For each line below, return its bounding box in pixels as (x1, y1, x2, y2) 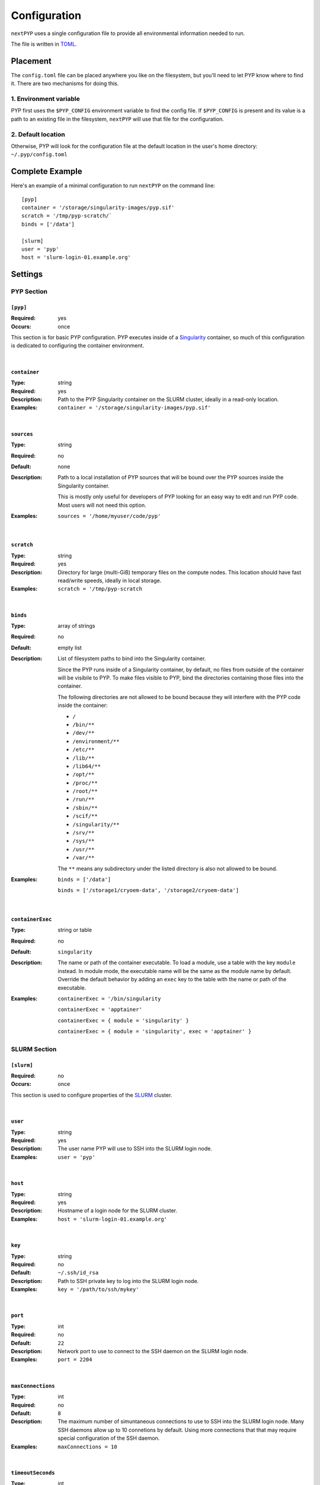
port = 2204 (57, 1356, 92, 1363)
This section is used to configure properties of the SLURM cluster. (11, 1091, 172, 1098)
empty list (57, 644, 82, 651)
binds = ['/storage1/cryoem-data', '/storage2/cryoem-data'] (57, 887, 239, 894)
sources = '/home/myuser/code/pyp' (57, 513, 161, 519)
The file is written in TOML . (11, 40, 77, 48)
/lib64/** (72, 763, 101, 769)
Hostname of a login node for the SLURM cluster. (57, 1207, 178, 1214)
